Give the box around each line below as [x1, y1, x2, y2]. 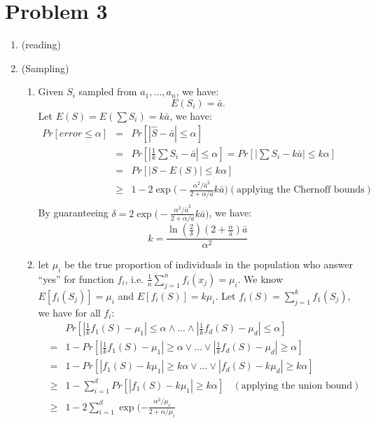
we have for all [38, 305, 101, 319]
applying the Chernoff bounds [236, 185, 365, 195]
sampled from [78, 84, 137, 99]
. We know [237, 271, 284, 286]
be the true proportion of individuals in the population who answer [64, 257, 353, 272]
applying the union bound [241, 380, 353, 391]
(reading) [21, 37, 61, 52]
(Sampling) [21, 60, 69, 75]
